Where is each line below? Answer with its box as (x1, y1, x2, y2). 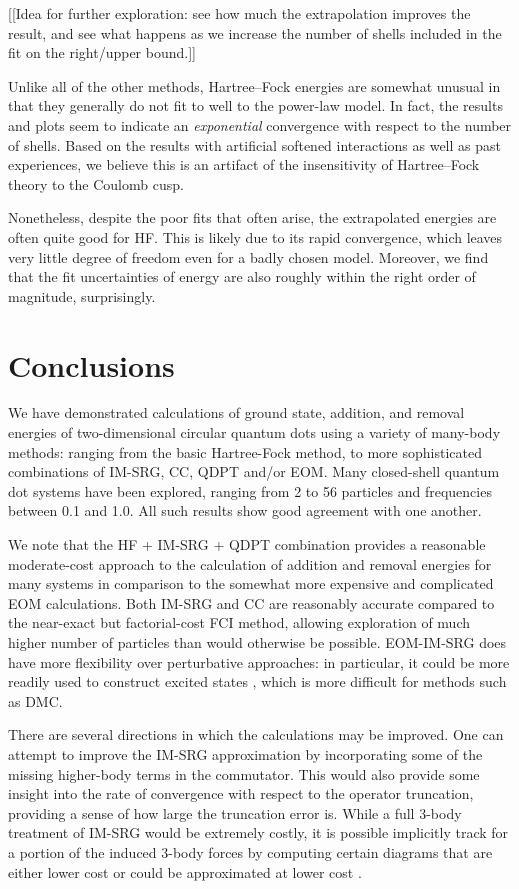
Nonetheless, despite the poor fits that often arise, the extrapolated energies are (8, 207, 497, 228)
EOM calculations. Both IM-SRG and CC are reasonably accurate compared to (8, 592, 495, 613)
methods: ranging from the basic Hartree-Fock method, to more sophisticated (8, 441, 482, 462)
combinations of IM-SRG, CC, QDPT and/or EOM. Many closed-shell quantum (8, 461, 500, 482)
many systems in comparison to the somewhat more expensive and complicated (8, 573, 494, 594)
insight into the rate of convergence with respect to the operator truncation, (8, 783, 474, 804)
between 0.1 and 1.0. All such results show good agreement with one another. (8, 500, 482, 521)
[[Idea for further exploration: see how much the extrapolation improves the (8, 3, 471, 23)
